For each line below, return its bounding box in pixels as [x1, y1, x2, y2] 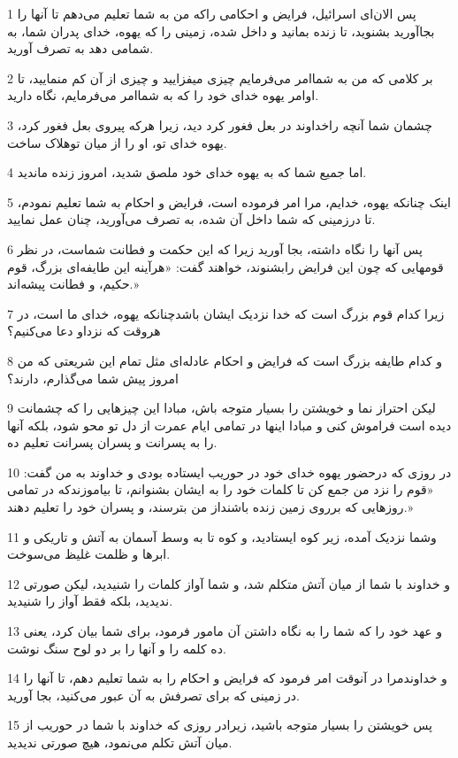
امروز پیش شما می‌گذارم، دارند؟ [7, 368, 179, 387]
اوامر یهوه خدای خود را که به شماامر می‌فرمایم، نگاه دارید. [7, 86, 319, 104]
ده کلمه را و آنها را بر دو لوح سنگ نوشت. [7, 638, 226, 657]
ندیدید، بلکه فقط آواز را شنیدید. [7, 592, 173, 610]
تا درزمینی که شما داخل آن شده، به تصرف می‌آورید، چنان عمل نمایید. [7, 210, 376, 228]
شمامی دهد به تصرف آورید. [7, 39, 154, 58]
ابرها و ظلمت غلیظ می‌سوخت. [7, 545, 171, 563]
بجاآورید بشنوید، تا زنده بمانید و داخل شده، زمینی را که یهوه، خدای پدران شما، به [7, 21, 435, 40]
